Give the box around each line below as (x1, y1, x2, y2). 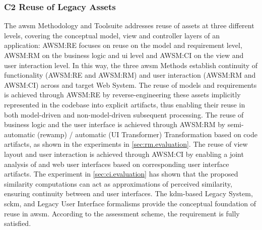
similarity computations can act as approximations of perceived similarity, (4, 178, 232, 189)
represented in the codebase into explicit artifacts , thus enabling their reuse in (4, 99, 245, 109)
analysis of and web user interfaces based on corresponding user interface (4, 158, 229, 169)
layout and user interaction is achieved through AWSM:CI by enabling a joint (4, 148, 244, 159)
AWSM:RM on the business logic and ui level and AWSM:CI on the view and (4, 50, 244, 60)
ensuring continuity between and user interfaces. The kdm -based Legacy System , (4, 188, 253, 199)
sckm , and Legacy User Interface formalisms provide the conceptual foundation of (4, 198, 256, 208)
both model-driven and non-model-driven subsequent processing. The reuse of (4, 109, 244, 120)
